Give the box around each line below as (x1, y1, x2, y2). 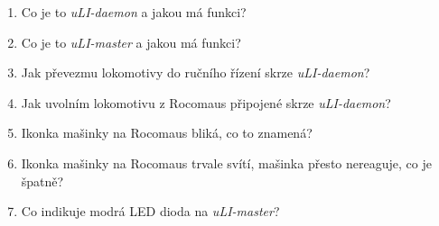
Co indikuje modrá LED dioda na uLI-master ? (21, 202, 280, 221)
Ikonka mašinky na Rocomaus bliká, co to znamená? (21, 123, 313, 142)
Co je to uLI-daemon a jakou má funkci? (21, 3, 247, 21)
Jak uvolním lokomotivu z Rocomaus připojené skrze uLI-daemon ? (21, 93, 391, 112)
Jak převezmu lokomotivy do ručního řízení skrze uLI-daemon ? (21, 63, 370, 82)
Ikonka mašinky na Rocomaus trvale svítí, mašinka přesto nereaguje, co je (21, 153, 432, 172)
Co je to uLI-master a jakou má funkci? (21, 32, 241, 51)
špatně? (21, 171, 64, 190)
